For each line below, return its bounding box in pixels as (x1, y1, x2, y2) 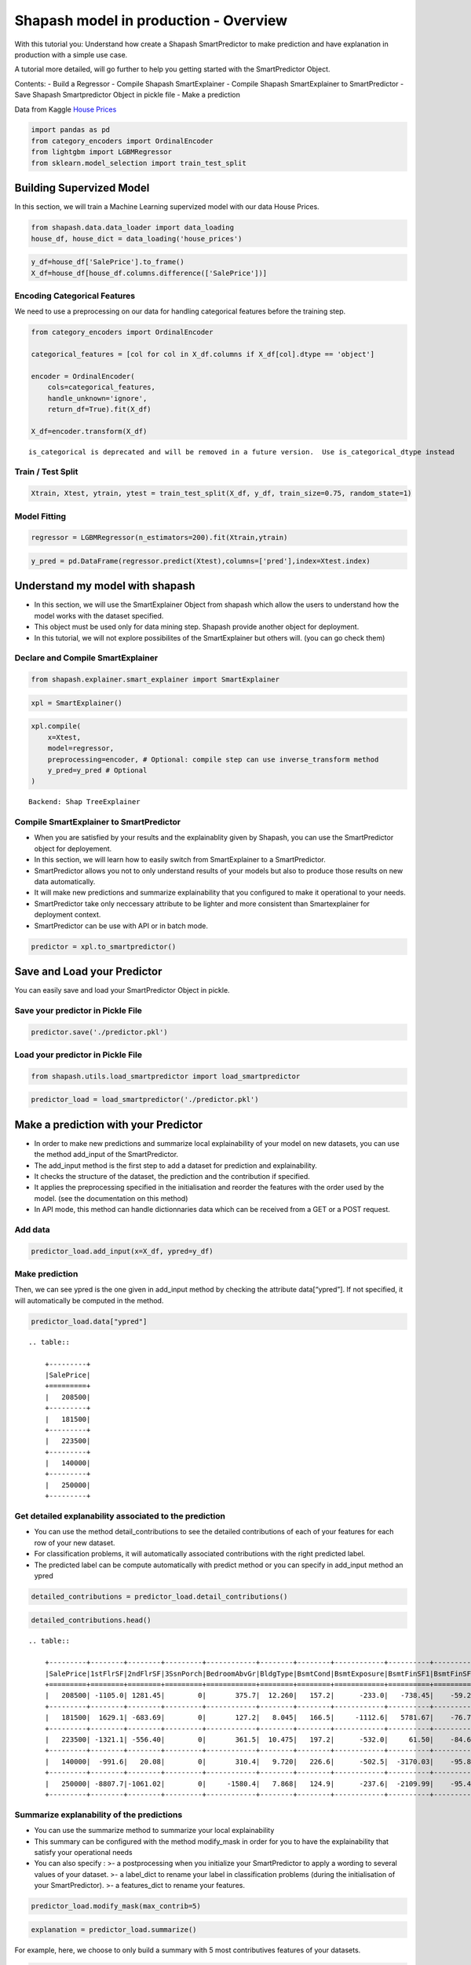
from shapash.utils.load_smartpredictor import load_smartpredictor (31, 1071, 301, 1081)
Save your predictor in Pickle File (14, 1005, 143, 1016)
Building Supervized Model (14, 182, 150, 195)
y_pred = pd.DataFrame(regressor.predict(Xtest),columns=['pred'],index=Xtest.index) (31, 556, 371, 565)
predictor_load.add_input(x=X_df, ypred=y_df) (31, 1247, 214, 1255)
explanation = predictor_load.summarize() (31, 1925, 197, 1934)
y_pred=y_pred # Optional (47, 766, 148, 774)
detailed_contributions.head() (31, 1615, 152, 1625)
